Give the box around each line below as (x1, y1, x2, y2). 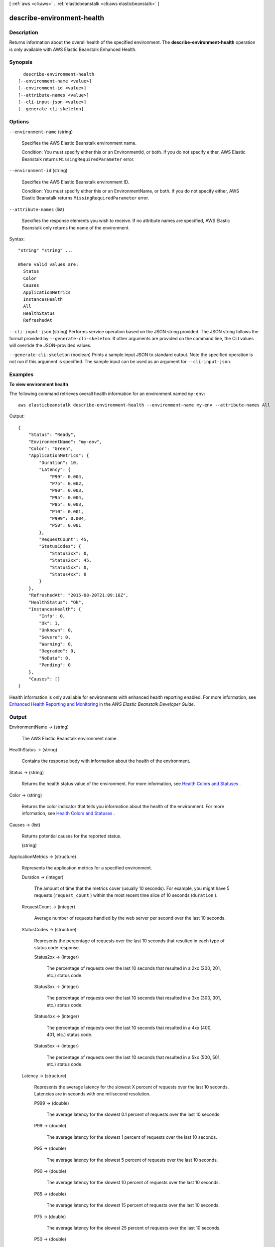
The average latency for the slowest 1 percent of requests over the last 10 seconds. (46, 1134, 217, 1140)
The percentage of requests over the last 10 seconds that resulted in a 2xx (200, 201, (46, 965, 221, 971)
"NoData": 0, (39, 655, 71, 661)
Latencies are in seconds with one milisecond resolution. (34, 1091, 151, 1097)
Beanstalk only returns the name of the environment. (21, 224, 130, 230)
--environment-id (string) (9, 168, 68, 174)
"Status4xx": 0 (49, 572, 87, 577)
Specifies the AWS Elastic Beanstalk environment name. (21, 140, 137, 146)
